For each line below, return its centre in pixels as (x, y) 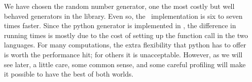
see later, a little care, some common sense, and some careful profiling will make (125, 64)
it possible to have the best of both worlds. (69, 74)
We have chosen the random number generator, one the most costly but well (119, 6)
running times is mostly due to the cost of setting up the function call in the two (126, 35)
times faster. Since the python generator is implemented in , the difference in (120, 25)
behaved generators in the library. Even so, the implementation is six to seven (123, 16)
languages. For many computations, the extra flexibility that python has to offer (125, 45)
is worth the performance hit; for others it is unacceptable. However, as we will (123, 54)
